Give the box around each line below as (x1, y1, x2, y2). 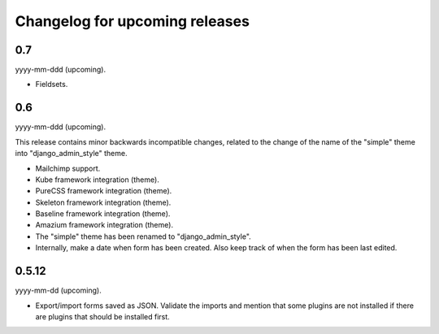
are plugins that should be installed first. (35, 311, 170, 321)
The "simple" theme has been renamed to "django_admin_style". (35, 232, 251, 241)
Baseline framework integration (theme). (35, 209, 171, 219)
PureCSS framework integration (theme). (35, 186, 172, 196)
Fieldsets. (35, 80, 68, 89)
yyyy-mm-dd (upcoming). (15, 285, 102, 296)
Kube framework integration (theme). (35, 175, 160, 184)
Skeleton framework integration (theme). (35, 197, 172, 207)
